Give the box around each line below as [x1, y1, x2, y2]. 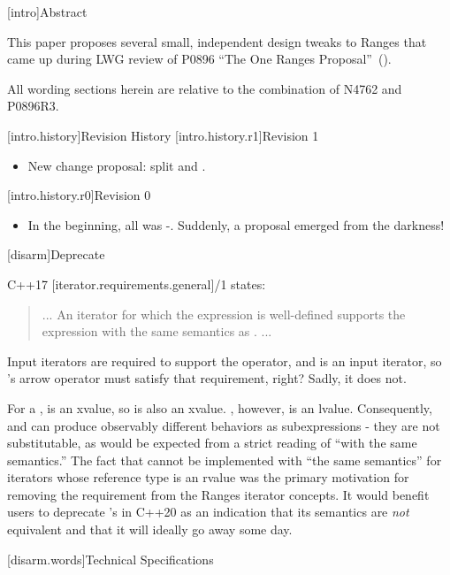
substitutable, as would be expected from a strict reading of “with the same [7, 433, 417, 452]
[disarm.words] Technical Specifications [7, 549, 214, 568]
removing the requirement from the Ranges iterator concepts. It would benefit [7, 485, 430, 503]
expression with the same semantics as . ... [42, 322, 272, 341]
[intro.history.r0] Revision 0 [7, 186, 151, 204]
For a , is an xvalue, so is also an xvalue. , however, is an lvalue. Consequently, [7, 398, 432, 417]
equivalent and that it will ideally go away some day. [7, 520, 293, 539]
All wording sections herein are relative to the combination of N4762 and [7, 79, 402, 97]
